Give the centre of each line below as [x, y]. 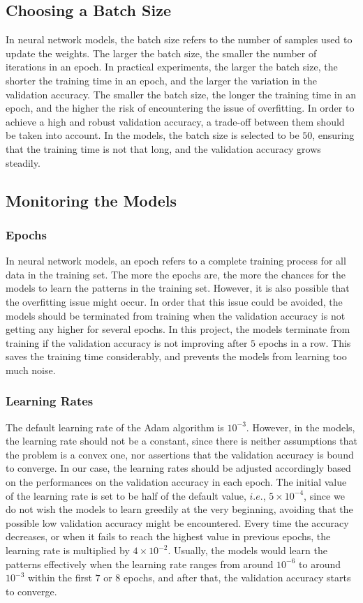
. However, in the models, [301, 427]
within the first [60, 578]
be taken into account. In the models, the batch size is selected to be [153, 135]
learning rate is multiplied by [68, 550]
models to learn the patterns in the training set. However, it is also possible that [178, 288]
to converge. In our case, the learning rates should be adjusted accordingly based [178, 468]
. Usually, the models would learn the [247, 550]
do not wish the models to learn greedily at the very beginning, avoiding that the [179, 509]
